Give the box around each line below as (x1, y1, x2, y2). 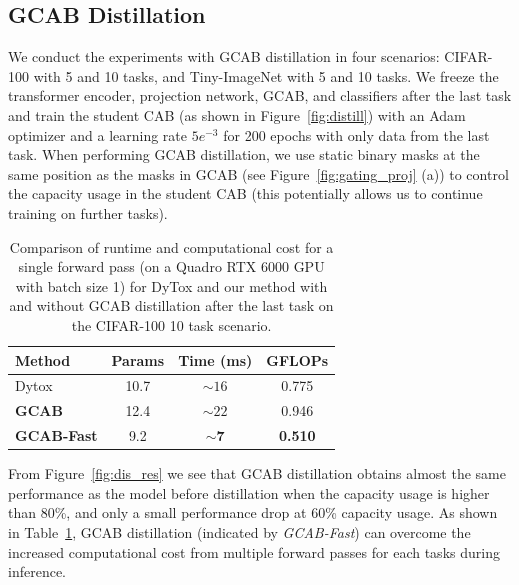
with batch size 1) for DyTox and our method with (15, 275, 328, 296)
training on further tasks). (8, 202, 168, 223)
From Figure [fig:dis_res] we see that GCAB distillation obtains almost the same (8, 463, 506, 484)
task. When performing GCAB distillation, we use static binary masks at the (8, 144, 480, 165)
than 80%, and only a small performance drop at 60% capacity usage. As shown (8, 502, 498, 523)
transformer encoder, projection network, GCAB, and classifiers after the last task (8, 85, 512, 106)
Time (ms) (178, 349, 253, 370)
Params (111, 349, 165, 370)
